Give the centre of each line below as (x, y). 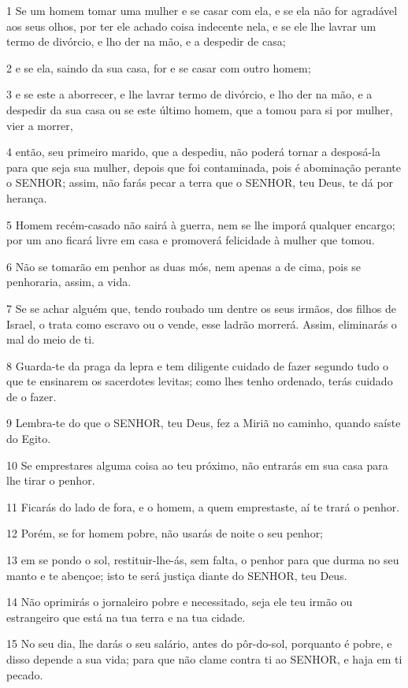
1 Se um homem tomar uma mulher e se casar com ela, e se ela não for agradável (202, 10)
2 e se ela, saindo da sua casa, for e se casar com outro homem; (159, 67)
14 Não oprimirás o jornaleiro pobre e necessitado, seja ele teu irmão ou (180, 602)
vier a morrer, (40, 125)
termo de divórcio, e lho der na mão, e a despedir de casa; (146, 41)
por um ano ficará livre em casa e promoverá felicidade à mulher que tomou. (191, 240)
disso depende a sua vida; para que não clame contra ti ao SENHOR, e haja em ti (204, 659)
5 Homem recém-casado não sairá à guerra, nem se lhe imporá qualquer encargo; (201, 224)
